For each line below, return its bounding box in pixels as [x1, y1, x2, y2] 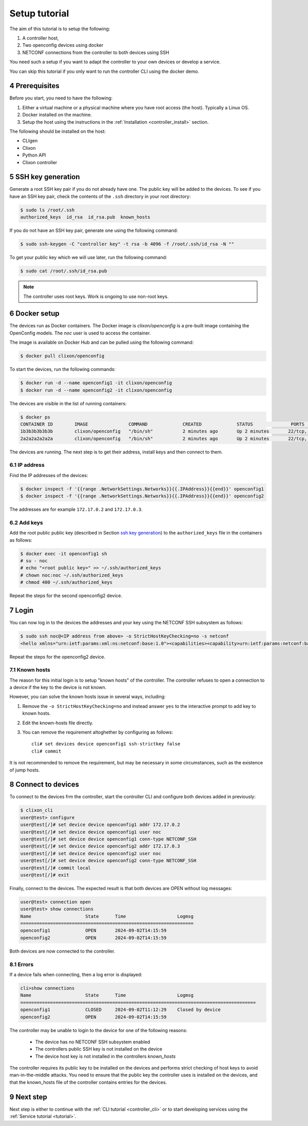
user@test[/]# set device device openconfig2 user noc [20, 851, 161, 856]
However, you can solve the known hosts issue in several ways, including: [9, 694, 166, 700]
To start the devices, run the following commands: [9, 366, 115, 372]
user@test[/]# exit [20, 872, 69, 878]
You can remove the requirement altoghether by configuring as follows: [22, 729, 173, 735]
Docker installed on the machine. [22, 112, 92, 118]
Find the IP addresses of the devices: [9, 472, 88, 478]
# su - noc [20, 558, 48, 564]
